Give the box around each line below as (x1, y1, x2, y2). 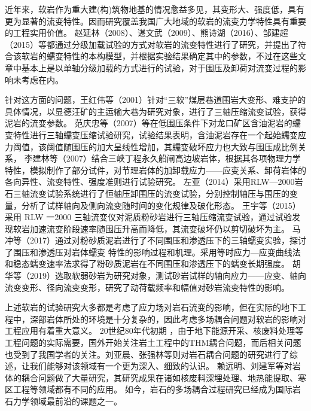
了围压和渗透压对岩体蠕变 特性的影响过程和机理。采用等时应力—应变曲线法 (5, 245, 301, 258)
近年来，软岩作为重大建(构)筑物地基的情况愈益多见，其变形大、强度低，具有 (5, 3, 304, 15)
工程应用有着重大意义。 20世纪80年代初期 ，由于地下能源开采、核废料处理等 (5, 324, 304, 337)
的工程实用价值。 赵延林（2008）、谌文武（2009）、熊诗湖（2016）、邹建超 (5, 26, 288, 39)
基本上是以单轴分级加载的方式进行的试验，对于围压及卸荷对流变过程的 (21, 61, 298, 74)
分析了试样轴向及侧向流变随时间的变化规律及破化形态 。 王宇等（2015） (21, 199, 301, 211)
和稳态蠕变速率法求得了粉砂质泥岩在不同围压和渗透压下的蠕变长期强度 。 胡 (5, 257, 301, 270)
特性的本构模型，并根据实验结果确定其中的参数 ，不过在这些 (63, 50, 298, 62)
